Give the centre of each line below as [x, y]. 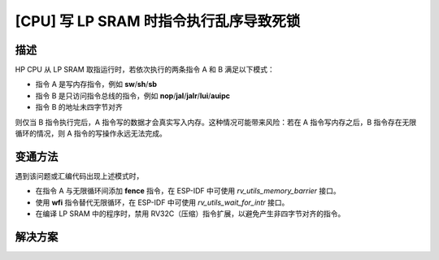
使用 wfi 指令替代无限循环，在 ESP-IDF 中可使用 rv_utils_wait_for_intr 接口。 [162, 202]
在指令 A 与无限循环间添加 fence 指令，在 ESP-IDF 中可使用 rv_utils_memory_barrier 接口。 [188, 191]
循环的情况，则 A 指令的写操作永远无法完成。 [91, 133]
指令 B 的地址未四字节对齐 [79, 107]
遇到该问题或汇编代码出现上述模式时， [79, 175]
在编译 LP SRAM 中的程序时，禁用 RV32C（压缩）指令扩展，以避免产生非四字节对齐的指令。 [190, 214]
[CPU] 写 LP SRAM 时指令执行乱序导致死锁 [158, 21]
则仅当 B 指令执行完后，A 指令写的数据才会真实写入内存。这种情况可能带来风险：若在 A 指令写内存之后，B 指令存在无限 [216, 122]
